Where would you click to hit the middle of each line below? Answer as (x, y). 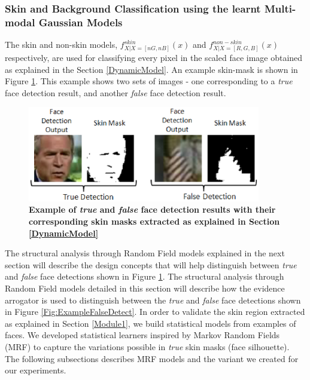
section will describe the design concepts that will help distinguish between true (151, 264)
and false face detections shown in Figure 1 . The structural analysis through (145, 276)
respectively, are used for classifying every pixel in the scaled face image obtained (154, 57)
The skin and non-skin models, (61, 45)
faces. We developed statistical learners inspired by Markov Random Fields (142, 335)
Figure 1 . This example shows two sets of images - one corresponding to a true (149, 81)
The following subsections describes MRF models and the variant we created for (152, 358)
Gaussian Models (80, 22)
